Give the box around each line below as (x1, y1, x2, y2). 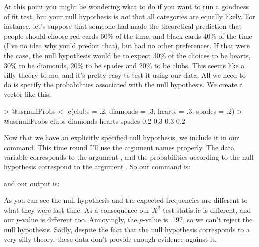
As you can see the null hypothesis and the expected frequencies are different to (4, 195, 248, 205)
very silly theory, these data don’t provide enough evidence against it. (4, 234, 217, 244)
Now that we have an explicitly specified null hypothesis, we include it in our (4, 132, 239, 143)
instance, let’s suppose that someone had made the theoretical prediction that (4, 21, 242, 31)
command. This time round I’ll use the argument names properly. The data (4, 142, 234, 152)
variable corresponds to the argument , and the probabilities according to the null (4, 152, 254, 162)
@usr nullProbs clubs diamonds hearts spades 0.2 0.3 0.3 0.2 (4, 115, 185, 126)
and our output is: (4, 178, 60, 188)
